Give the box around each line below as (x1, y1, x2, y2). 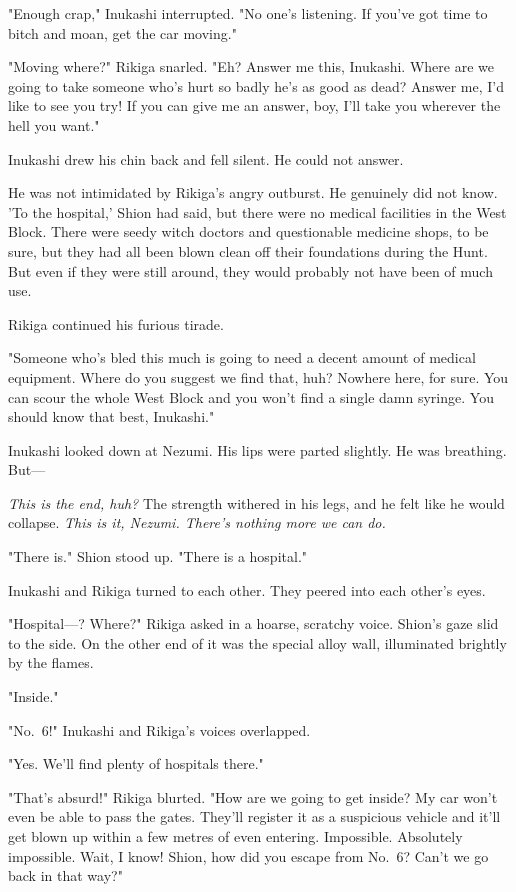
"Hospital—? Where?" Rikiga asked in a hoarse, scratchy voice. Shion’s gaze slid (8, 613, 499, 634)
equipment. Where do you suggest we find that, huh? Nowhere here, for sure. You (8, 366, 509, 387)
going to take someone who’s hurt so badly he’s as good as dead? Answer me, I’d (8, 75, 505, 96)
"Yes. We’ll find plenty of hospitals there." (8, 753, 264, 774)
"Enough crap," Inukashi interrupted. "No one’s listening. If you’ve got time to (8, 3, 488, 23)
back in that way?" (8, 865, 123, 886)
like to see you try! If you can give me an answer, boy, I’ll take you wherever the (8, 95, 501, 116)
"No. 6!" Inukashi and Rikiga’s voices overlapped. (8, 719, 311, 740)
